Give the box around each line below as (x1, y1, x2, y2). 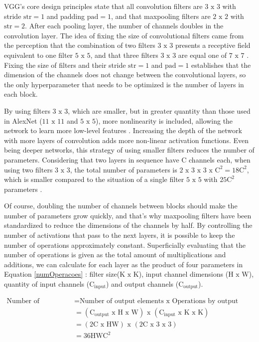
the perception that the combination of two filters (4, 40, 155, 50)
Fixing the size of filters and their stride (4, 59, 126, 70)
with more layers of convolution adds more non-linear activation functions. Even (4, 135, 249, 145)
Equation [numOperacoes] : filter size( (4, 269, 120, 279)
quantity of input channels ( (4, 279, 90, 289)
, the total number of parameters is (70, 164, 177, 174)
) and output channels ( (106, 279, 179, 289)
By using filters (4, 105, 50, 116)
